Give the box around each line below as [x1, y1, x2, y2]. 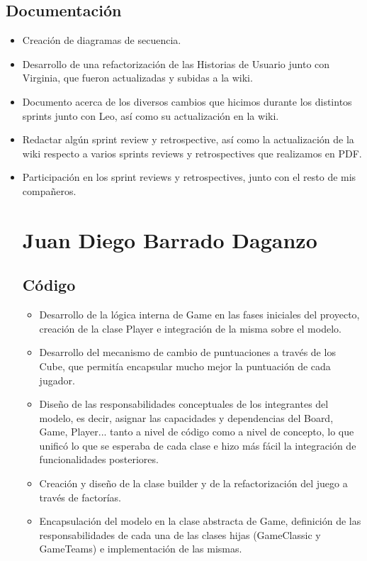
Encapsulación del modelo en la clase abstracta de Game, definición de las [39, 513, 361, 528]
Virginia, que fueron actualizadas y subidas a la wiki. [22, 70, 253, 85]
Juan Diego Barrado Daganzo [22, 225, 317, 254]
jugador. [39, 372, 75, 387]
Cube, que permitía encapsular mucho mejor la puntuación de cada [39, 358, 331, 373]
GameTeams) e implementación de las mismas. [39, 541, 242, 556]
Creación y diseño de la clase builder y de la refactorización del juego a [39, 476, 348, 491]
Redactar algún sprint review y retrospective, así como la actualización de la [22, 132, 354, 147]
